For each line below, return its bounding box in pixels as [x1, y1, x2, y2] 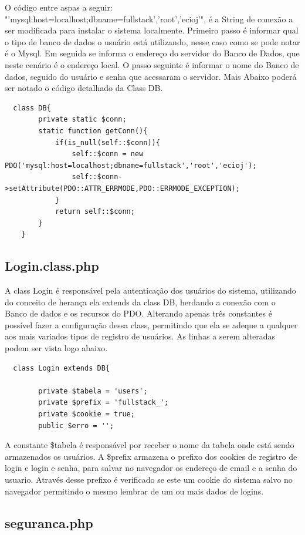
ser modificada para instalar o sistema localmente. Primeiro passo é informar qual [5, 24, 299, 36]
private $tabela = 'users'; [38, 386, 148, 395]
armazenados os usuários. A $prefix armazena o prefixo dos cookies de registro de [5, 450, 297, 462]
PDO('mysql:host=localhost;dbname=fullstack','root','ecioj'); [5, 161, 257, 170]
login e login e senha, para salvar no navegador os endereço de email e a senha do [5, 462, 297, 474]
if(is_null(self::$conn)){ [55, 138, 160, 147]
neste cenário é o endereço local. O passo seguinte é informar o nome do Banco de [5, 58, 299, 70]
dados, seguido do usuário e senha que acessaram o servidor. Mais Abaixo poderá [5, 70, 297, 82]
